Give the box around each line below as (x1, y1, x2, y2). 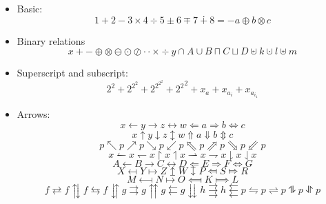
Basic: (17, 1, 43, 15)
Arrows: (17, 106, 50, 121)
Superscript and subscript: (17, 65, 128, 80)
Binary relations (17, 33, 85, 48)
